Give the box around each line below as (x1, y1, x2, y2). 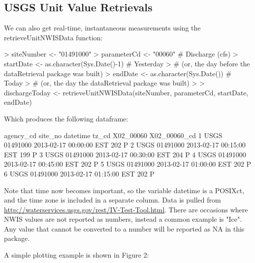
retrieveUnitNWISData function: (4, 32, 103, 42)
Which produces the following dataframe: (4, 113, 128, 123)
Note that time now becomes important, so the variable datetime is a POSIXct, (4, 185, 245, 195)
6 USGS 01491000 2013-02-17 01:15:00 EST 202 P (4, 168, 155, 178)
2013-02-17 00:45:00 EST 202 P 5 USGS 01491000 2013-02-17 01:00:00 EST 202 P (4, 159, 252, 169)
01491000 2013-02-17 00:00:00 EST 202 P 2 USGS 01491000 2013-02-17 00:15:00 (4, 140, 246, 150)
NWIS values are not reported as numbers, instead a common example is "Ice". (4, 214, 242, 224)
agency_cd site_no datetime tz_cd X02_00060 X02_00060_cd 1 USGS (4, 130, 223, 140)
